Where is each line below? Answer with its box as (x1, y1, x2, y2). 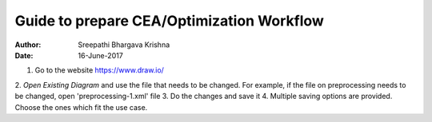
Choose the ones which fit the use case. (14, 102, 148, 112)
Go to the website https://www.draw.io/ (34, 65, 164, 75)
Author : (14, 40, 42, 49)
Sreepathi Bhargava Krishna (78, 40, 170, 49)
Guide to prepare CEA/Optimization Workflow (14, 12, 324, 30)
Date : (14, 50, 34, 60)
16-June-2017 (78, 50, 123, 60)
